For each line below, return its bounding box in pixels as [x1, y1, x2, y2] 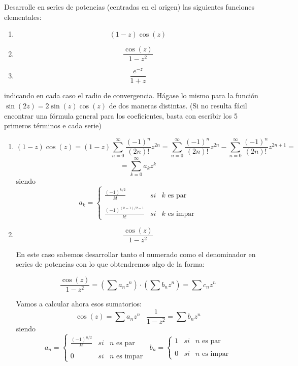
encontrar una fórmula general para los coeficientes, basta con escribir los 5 [4, 110, 238, 121]
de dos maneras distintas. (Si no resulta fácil [109, 100, 247, 110]
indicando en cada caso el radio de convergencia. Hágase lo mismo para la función [4, 90, 258, 101]
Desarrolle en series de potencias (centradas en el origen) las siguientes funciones [4, 2, 254, 12]
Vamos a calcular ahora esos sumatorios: [16, 298, 142, 309]
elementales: [4, 11, 42, 22]
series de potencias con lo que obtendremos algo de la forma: [16, 259, 205, 269]
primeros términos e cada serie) [4, 120, 102, 131]
